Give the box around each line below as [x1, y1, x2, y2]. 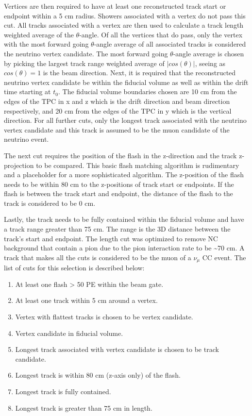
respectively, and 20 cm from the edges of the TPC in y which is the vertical [4, 105, 232, 116]
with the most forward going [4, 39, 89, 49]
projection [4, 160, 34, 170]
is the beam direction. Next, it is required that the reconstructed [43, 67, 236, 78]
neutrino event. [4, 134, 49, 144]
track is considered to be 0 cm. [4, 198, 96, 208]
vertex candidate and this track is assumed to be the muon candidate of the [4, 124, 230, 134]
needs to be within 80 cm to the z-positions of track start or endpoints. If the [4, 179, 234, 189]
